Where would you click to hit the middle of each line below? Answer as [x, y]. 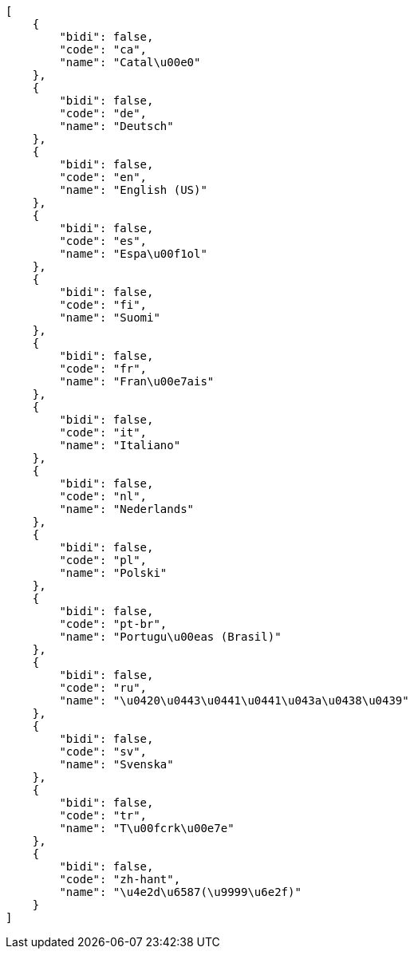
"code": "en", [103, 177]
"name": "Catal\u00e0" [130, 62]
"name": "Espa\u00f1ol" [133, 254]
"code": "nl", [103, 496]
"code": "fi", [103, 305]
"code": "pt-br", [113, 624]
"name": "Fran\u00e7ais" [137, 381]
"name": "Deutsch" [116, 126]
